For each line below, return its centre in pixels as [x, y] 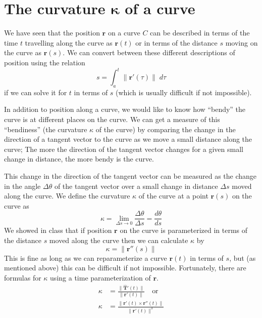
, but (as [243, 257]
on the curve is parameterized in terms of [184, 230]
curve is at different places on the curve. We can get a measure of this [112, 119]
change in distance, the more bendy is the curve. [79, 159]
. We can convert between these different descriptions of [149, 52]
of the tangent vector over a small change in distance [136, 186]
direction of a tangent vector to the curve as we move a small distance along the [128, 139]
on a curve [124, 33]
